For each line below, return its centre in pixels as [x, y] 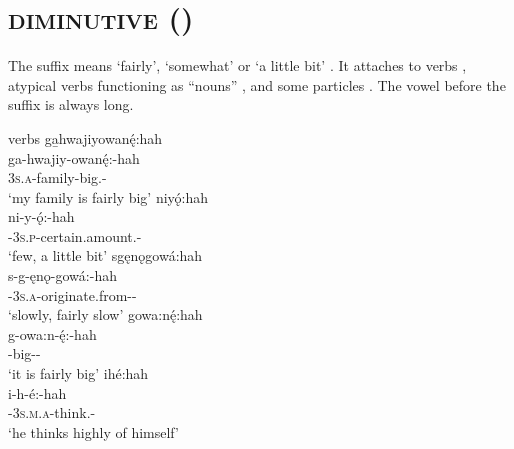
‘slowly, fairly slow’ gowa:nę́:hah [105, 314]
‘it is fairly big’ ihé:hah [78, 373]
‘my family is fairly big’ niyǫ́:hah [108, 196]
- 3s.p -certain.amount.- [75, 235]
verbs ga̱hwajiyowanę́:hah [85, 137]
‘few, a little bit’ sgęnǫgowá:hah [105, 255]
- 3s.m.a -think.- [52, 412]
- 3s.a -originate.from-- [72, 294]
